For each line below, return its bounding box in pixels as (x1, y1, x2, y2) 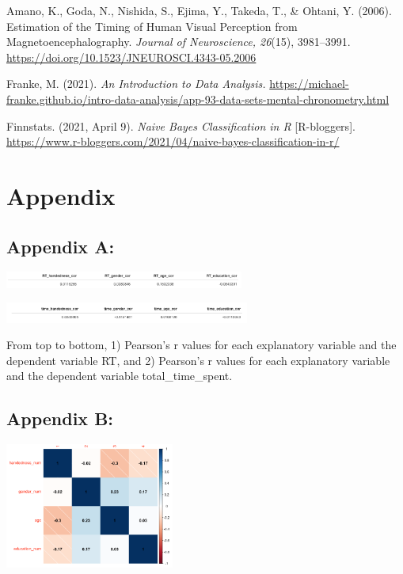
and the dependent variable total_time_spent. (6, 367, 233, 384)
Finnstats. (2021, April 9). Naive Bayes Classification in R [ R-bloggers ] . (6, 117, 355, 134)
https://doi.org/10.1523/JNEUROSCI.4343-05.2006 (6, 48, 257, 65)
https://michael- (269, 75, 349, 92)
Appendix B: (6, 406, 114, 431)
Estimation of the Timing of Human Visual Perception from (6, 17, 298, 34)
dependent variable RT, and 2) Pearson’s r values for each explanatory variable (6, 352, 390, 368)
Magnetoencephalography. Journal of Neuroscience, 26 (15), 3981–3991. (6, 33, 351, 50)
